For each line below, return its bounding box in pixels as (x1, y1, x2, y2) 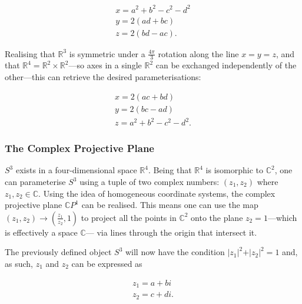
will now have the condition (125, 246, 225, 258)
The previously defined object (5, 246, 112, 258)
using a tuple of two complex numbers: (79, 176, 220, 188)
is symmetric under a (69, 47, 145, 60)
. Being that (148, 164, 192, 176)
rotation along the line (158, 47, 239, 60)
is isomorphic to (205, 164, 263, 176)
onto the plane (191, 211, 243, 223)
